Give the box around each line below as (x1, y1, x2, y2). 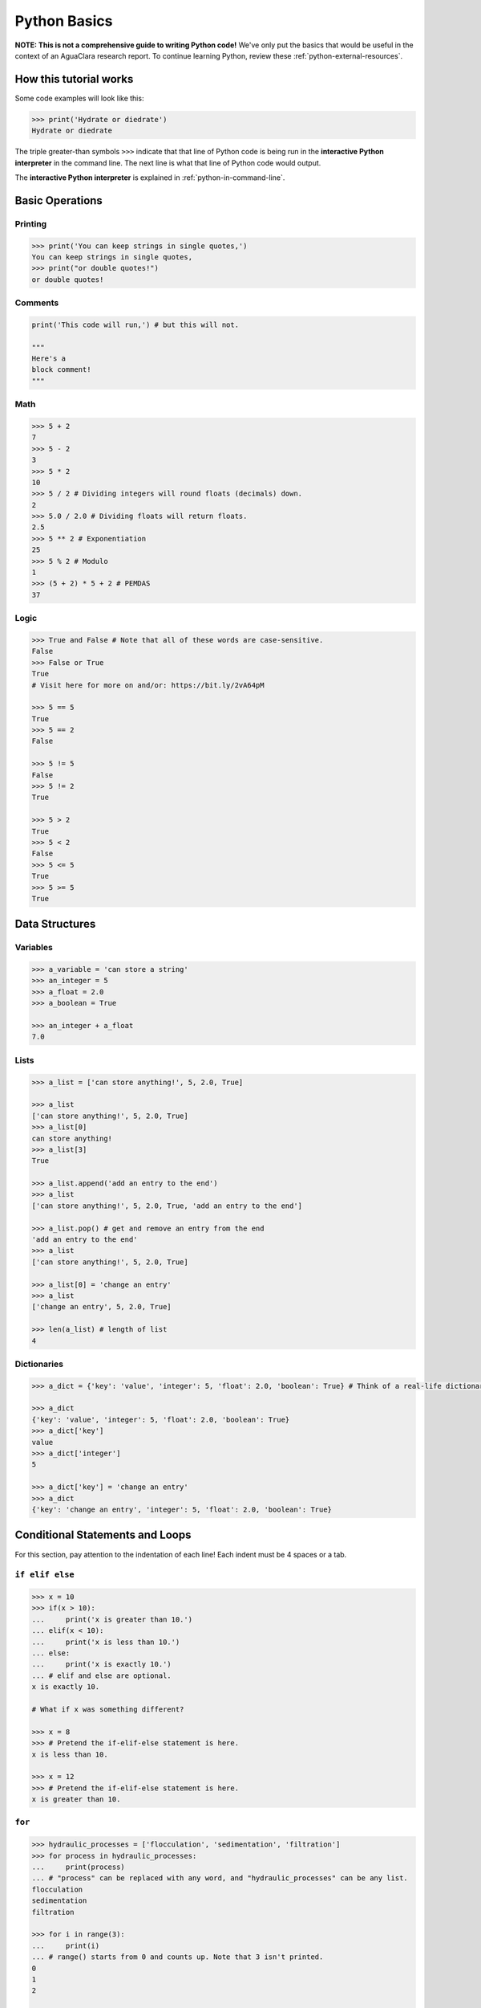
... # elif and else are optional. (31, 1671, 172, 1680)
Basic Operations (14, 194, 103, 207)
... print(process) (31, 1863, 126, 1871)
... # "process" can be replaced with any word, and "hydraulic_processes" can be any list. (31, 1874, 408, 1883)
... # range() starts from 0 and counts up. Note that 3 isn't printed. (31, 1953, 324, 1961)
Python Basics (14, 12, 113, 30)
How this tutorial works (14, 72, 134, 86)
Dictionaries (14, 1358, 64, 1369)
